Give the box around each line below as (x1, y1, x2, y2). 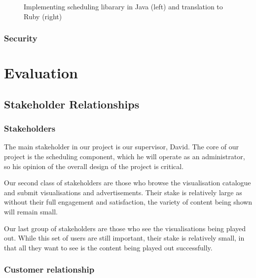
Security (4, 32, 37, 44)
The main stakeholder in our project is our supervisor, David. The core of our (4, 141, 239, 152)
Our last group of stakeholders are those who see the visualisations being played (4, 223, 246, 233)
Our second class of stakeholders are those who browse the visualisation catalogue (4, 177, 251, 188)
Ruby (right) (24, 11, 62, 21)
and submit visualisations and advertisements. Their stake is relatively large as (4, 187, 242, 197)
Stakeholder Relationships (4, 96, 140, 111)
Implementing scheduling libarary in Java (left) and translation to (24, 1, 223, 11)
